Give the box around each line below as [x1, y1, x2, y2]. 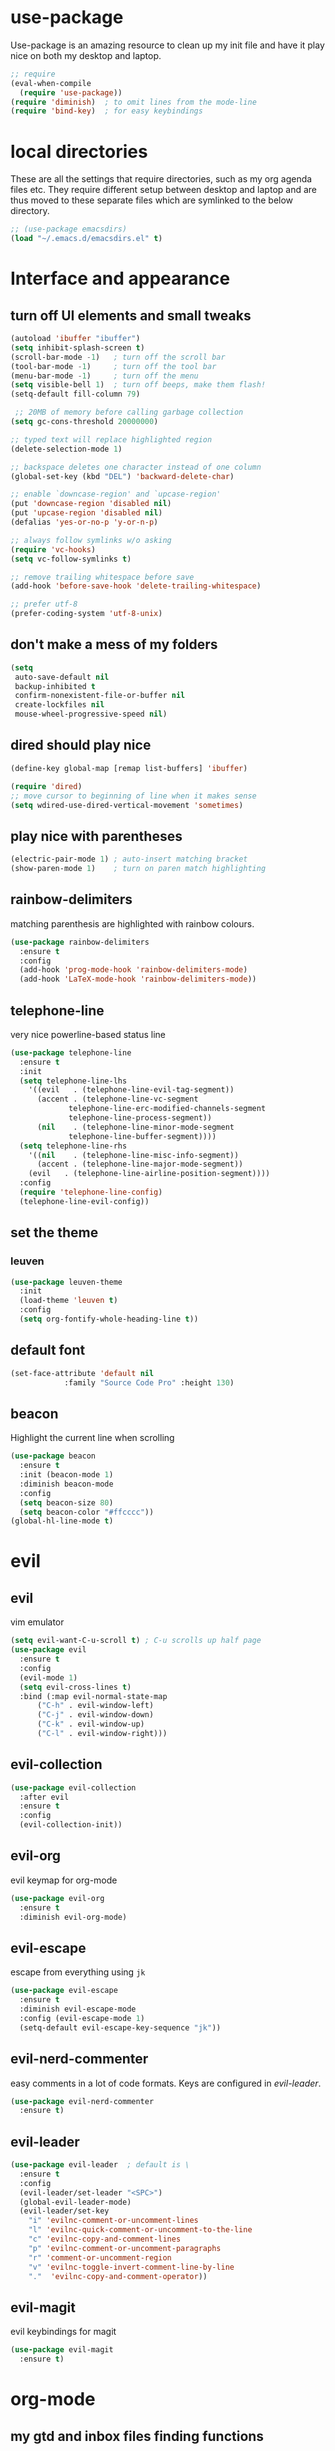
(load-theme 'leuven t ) [19, 1296, 118, 1306]
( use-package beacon [10, 1451, 97, 1461]
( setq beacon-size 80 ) [19, 1497, 114, 1508]
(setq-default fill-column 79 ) [10, 389, 141, 400]
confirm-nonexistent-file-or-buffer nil [14, 691, 186, 701]
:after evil [19, 1792, 70, 1802]
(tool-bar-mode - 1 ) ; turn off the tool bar [10, 361, 217, 371]
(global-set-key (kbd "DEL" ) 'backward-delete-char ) [10, 471, 235, 481]
